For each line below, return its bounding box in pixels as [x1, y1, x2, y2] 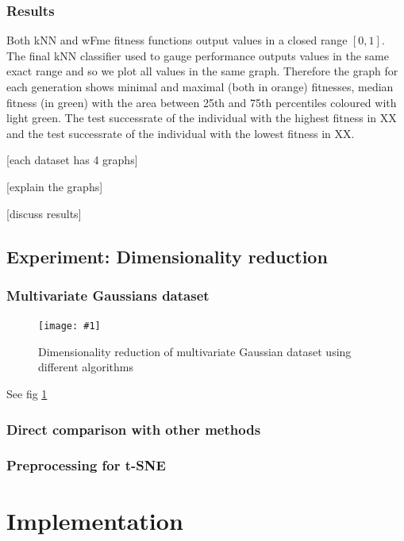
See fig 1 [6, 386, 48, 401]
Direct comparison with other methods [6, 419, 261, 439]
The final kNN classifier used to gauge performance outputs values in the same [6, 47, 389, 63]
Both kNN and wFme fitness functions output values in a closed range [6, 32, 348, 48]
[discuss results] [6, 205, 82, 221]
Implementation [6, 505, 183, 537]
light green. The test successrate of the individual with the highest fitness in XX [6, 109, 397, 126]
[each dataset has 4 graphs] [6, 152, 138, 168]
